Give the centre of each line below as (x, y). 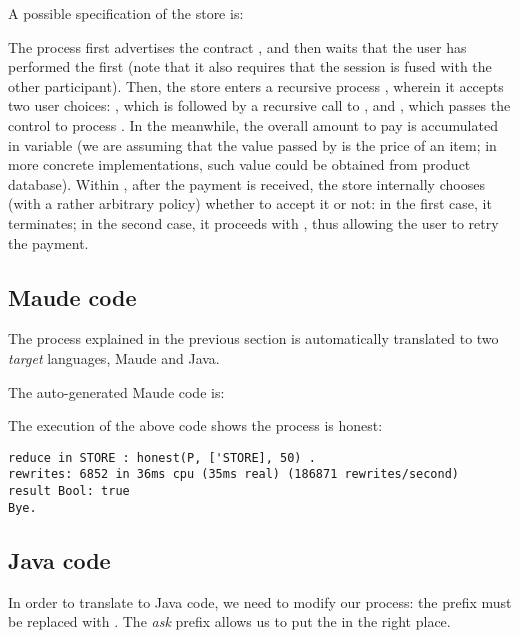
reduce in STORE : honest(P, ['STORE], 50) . (162, 457)
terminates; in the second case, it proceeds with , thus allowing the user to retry (253, 222)
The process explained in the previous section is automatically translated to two (253, 338)
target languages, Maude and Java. (114, 357)
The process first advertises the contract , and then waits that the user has (237, 46)
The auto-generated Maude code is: (116, 391)
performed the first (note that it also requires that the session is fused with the (250, 66)
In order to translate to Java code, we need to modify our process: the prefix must (260, 601)
